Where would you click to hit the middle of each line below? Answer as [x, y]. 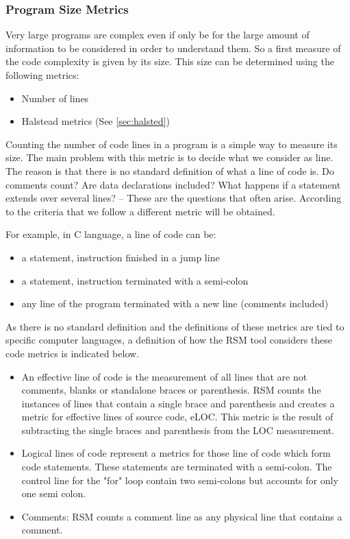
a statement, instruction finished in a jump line [121, 257]
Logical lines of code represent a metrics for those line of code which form [176, 453]
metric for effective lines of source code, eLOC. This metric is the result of [177, 417]
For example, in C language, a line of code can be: [111, 234]
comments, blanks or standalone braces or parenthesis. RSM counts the [171, 390]
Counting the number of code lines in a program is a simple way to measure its [172, 144]
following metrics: [42, 75]
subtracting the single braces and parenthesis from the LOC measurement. [178, 430]
